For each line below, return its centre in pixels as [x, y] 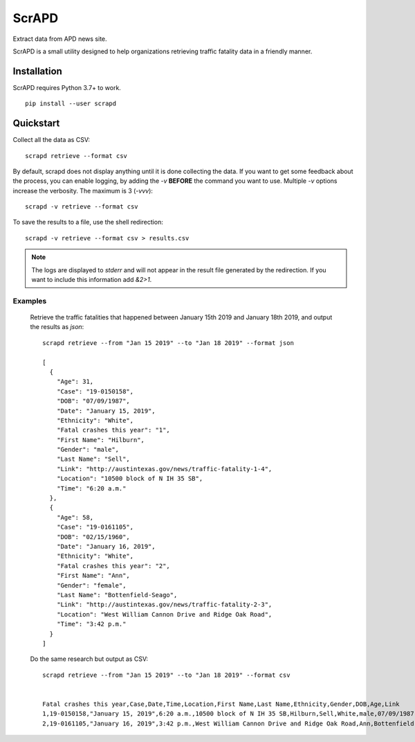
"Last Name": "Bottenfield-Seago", [117, 595]
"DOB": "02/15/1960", [93, 537]
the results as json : [57, 327]
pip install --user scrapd [71, 104]
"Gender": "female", [91, 585]
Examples [30, 301]
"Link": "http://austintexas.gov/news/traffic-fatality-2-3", [164, 605]
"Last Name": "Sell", [93, 459]
